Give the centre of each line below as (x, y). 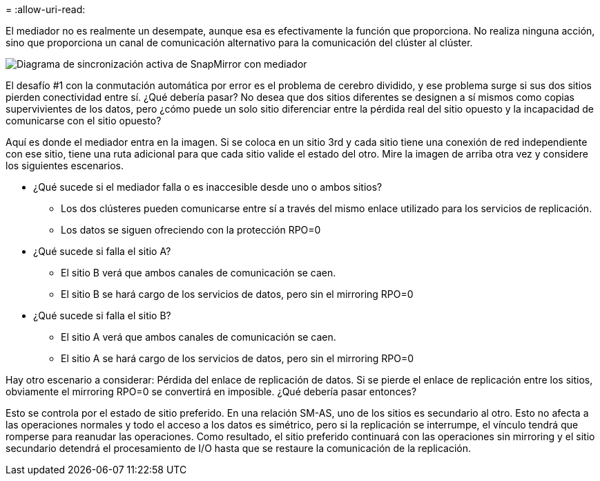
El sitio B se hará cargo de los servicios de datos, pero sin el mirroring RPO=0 (237, 294)
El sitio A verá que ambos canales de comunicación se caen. (199, 337)
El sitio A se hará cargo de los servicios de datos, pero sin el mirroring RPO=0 (238, 358)
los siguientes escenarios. (65, 166)
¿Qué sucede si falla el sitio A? (102, 251)
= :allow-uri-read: (46, 9)
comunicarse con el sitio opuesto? (84, 121)
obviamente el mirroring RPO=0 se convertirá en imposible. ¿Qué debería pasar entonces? (211, 392)
